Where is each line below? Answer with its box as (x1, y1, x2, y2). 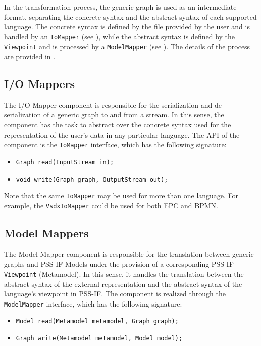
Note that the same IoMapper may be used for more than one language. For (4, 190, 239, 201)
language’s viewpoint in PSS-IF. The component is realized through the (4, 288, 226, 299)
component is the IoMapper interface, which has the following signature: (4, 139, 227, 150)
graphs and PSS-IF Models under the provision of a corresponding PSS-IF (4, 258, 234, 269)
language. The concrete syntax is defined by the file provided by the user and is (4, 21, 250, 32)
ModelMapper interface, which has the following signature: (4, 298, 182, 309)
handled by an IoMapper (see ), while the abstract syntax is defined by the (4, 31, 235, 41)
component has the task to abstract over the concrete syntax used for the (4, 119, 231, 130)
